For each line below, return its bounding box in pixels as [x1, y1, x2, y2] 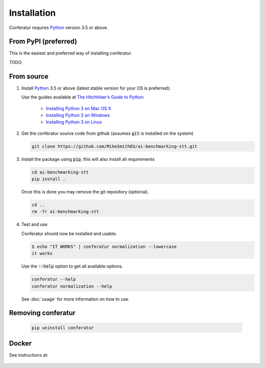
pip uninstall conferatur [31, 325, 94, 331]
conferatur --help [31, 276, 76, 282]
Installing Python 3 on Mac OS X [46, 105, 111, 111]
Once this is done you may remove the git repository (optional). [21, 189, 149, 195]
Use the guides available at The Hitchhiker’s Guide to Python [21, 94, 144, 100]
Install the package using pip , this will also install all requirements [21, 156, 155, 162]
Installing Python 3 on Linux [46, 119, 103, 125]
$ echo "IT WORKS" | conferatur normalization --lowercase [31, 244, 177, 249]
